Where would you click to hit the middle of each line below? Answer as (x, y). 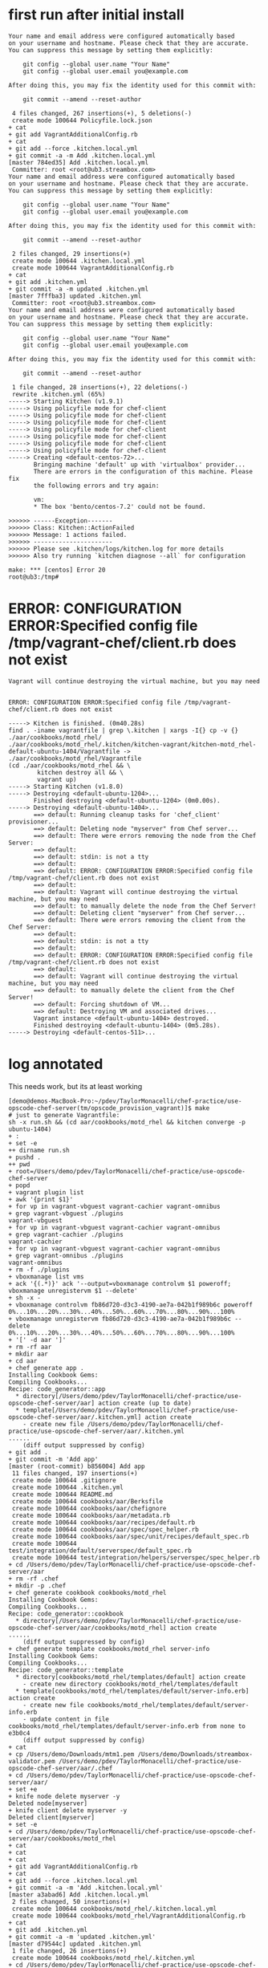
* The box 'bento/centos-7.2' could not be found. (120, 506)
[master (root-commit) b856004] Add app (77, 1466)
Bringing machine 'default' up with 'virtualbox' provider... (140, 464)
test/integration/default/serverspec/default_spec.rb (100, 1551)
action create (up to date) (145, 1403)
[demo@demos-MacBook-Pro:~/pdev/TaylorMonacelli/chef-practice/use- (125, 1101)
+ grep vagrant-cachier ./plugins (66, 1234)
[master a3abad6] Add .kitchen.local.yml (79, 1895)
